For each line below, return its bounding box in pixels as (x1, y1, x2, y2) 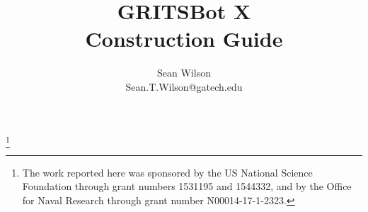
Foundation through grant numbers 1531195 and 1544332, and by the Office (22, 179, 352, 194)
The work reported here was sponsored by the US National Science (22, 164, 313, 179)
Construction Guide (85, 24, 283, 53)
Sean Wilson (157, 65, 211, 80)
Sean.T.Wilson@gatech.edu (125, 79, 243, 94)
